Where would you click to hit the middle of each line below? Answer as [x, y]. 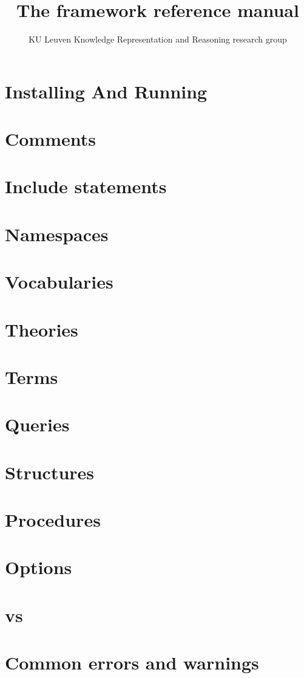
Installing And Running [106, 91]
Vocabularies [59, 282]
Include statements [86, 186]
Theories [42, 329]
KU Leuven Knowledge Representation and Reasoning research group [158, 39]
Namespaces [57, 234]
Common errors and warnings [132, 663]
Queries [37, 424]
